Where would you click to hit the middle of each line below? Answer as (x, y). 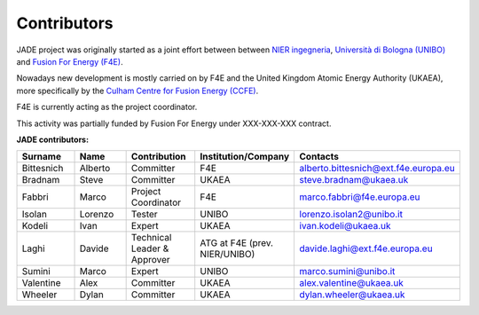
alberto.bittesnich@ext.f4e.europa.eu (377, 169)
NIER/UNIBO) (228, 255)
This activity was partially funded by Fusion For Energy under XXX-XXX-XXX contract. (174, 123)
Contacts (319, 157)
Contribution (158, 157)
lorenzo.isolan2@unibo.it (351, 215)
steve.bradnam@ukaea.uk (354, 180)
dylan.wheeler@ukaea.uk (352, 295)
